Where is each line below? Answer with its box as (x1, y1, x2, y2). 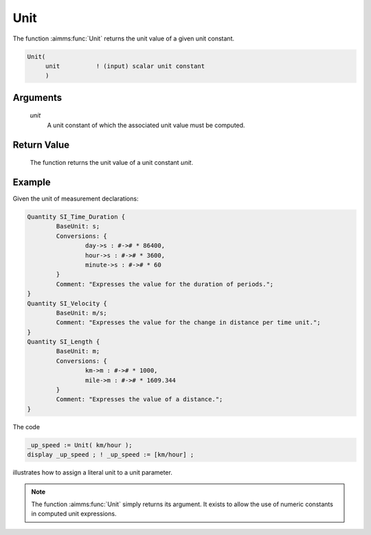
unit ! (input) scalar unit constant (45, 62, 205, 70)
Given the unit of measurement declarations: (12, 194, 139, 203)
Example (12, 176, 51, 188)
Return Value (12, 139, 70, 150)
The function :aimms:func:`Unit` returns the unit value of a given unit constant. (12, 34, 235, 43)
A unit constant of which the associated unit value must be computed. (47, 121, 245, 129)
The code (12, 422, 41, 431)
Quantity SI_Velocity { (27, 299, 108, 307)
